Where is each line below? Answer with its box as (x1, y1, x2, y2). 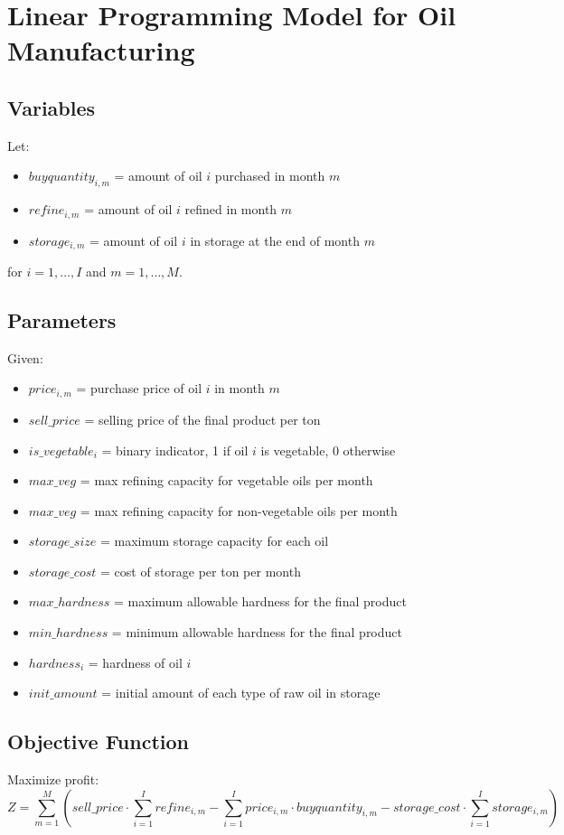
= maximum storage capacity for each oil (99, 531, 329, 550)
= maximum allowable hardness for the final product (114, 592, 407, 611)
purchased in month (214, 166, 325, 185)
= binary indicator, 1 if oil (101, 440, 249, 459)
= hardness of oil (88, 652, 183, 671)
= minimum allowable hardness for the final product (111, 623, 402, 642)
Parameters (7, 306, 117, 334)
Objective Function (7, 727, 190, 755)
